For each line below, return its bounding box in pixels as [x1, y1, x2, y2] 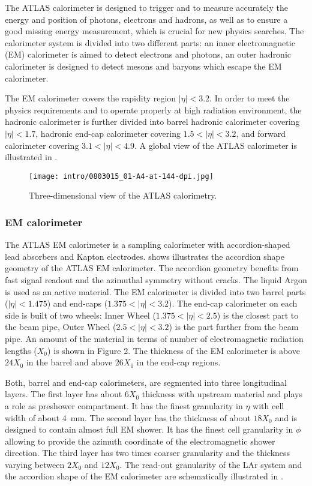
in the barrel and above [26, 356, 113, 368]
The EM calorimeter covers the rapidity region [5, 92, 176, 104]
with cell [253, 399, 284, 412]
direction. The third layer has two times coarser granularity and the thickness [5, 446, 290, 459]
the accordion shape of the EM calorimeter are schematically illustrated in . [5, 470, 283, 482]
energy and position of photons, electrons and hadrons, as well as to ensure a [5, 13, 288, 25]
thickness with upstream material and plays [142, 388, 302, 400]
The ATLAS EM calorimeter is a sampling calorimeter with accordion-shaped [5, 238, 290, 251]
